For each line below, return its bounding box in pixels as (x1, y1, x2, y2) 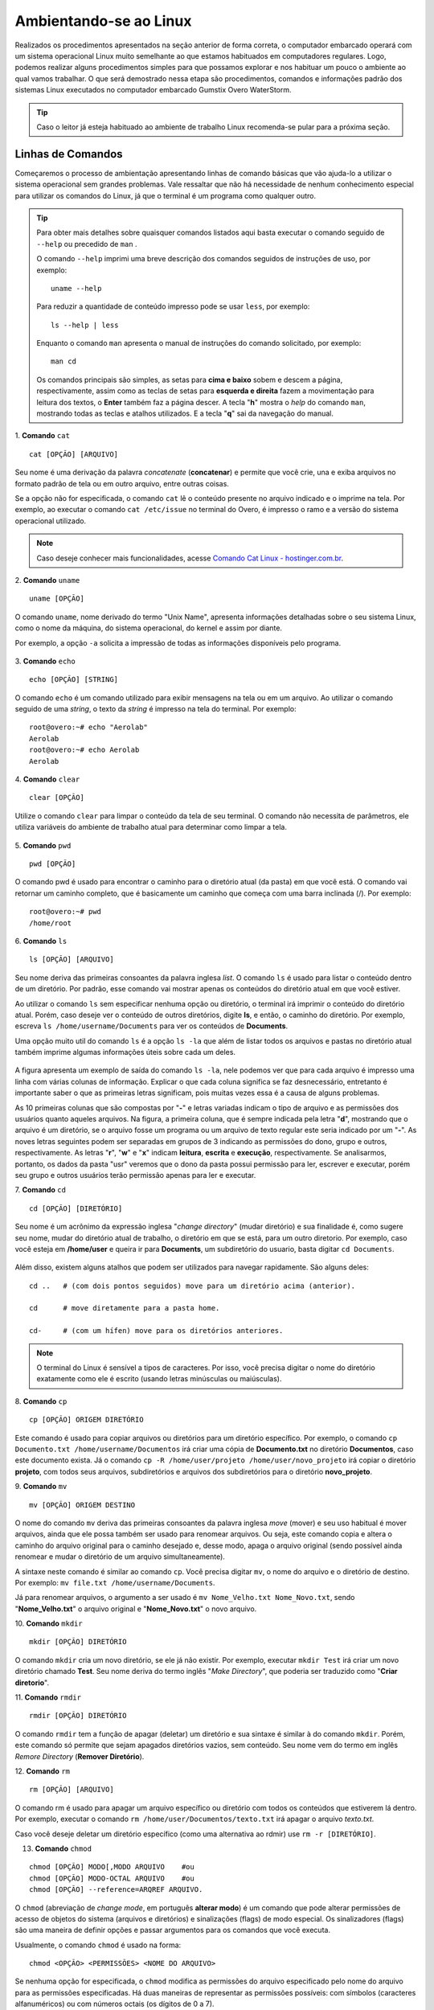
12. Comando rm (14, 1766, 70, 1776)
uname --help (51, 284, 102, 293)
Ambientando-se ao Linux (14, 12, 192, 30)
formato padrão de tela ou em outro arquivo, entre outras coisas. (14, 478, 229, 488)
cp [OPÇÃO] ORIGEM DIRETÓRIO (29, 1415, 144, 1425)
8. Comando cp (14, 1396, 68, 1406)
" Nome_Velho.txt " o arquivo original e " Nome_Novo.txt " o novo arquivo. (14, 1604, 257, 1614)
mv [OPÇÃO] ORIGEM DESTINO (29, 1500, 136, 1509)
